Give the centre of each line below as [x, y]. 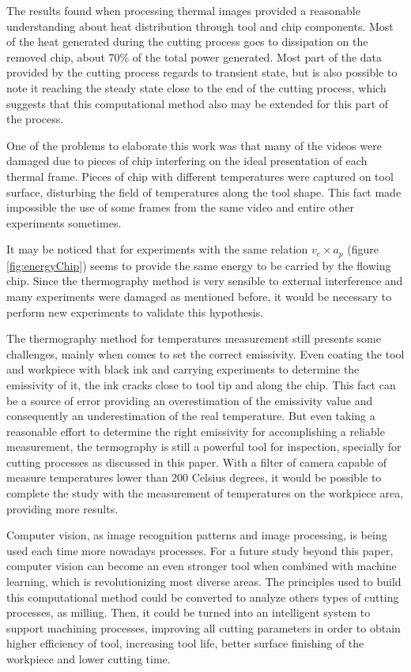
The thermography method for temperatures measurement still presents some [194, 338]
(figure [363, 249]
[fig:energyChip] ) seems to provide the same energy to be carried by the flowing [199, 265]
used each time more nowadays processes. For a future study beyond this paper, [200, 550]
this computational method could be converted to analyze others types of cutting [203, 597]
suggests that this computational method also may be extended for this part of [198, 103]
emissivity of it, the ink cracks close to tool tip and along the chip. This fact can [201, 384]
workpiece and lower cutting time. [89, 659]
